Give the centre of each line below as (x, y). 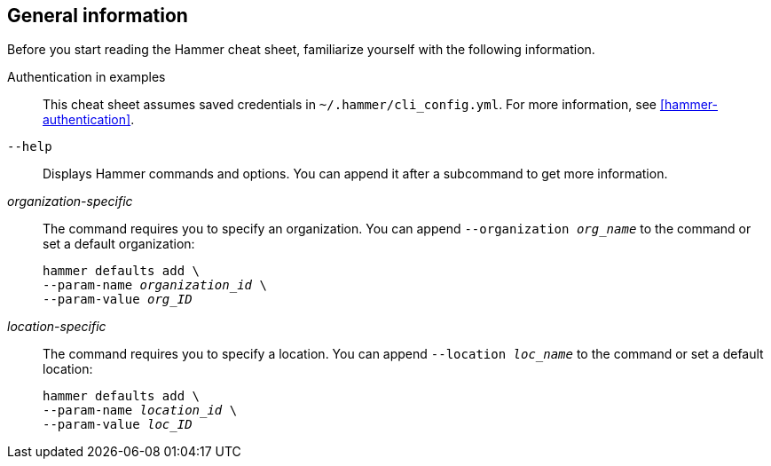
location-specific (57, 327)
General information (98, 16)
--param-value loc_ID (118, 425)
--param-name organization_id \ (155, 285)
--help (30, 147)
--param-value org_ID (118, 300)
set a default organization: (119, 244)
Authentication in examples (87, 77)
